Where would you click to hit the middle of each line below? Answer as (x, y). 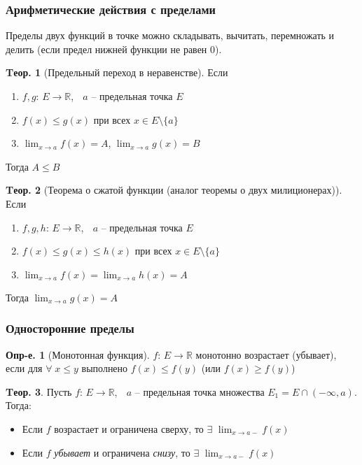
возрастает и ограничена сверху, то (129, 428)
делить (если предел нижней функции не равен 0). (114, 49)
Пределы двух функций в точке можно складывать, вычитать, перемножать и (170, 35)
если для (24, 368)
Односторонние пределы (70, 328)
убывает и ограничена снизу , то (122, 452)
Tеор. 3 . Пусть (39, 391)
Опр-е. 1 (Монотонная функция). (78, 354)
